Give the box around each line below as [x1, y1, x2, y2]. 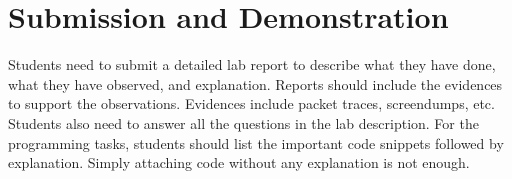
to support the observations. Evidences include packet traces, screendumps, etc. [8, 93, 495, 114]
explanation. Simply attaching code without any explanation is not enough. [8, 152, 470, 173]
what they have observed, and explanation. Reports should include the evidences [8, 73, 503, 94]
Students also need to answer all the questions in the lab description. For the [8, 112, 479, 133]
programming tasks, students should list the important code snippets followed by [8, 132, 504, 153]
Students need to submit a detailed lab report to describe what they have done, [8, 54, 496, 75]
